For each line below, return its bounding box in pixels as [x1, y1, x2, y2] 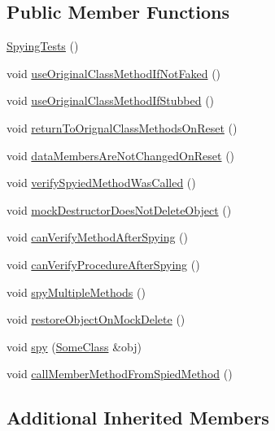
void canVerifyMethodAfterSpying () [7, 229, 188, 246]
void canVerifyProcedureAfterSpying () [7, 255, 200, 272]
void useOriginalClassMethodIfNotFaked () [7, 64, 221, 81]
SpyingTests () [7, 37, 79, 54]
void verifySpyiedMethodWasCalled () [7, 174, 196, 191]
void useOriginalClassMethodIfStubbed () [7, 92, 215, 109]
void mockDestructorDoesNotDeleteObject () [7, 201, 232, 218]
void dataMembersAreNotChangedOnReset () [7, 146, 235, 163]
